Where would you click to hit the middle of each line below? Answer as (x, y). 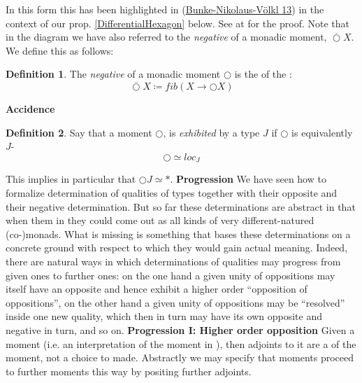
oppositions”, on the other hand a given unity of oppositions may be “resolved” (175, 302)
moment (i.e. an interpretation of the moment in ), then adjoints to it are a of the (181, 343)
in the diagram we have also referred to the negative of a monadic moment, (166, 37)
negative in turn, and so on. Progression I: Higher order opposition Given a (180, 329)
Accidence (30, 109)
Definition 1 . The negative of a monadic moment (113, 74)
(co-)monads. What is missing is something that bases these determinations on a (178, 234)
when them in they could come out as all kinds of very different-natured (160, 220)
